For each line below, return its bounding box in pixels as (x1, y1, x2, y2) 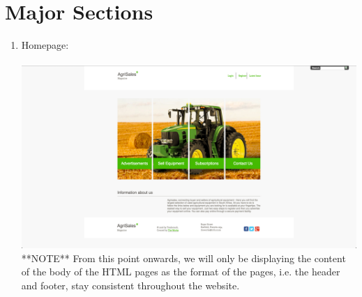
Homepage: (21, 38, 69, 52)
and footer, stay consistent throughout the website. (21, 277, 240, 292)
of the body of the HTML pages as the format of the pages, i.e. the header (21, 264, 340, 279)
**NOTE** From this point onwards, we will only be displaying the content (21, 250, 346, 265)
